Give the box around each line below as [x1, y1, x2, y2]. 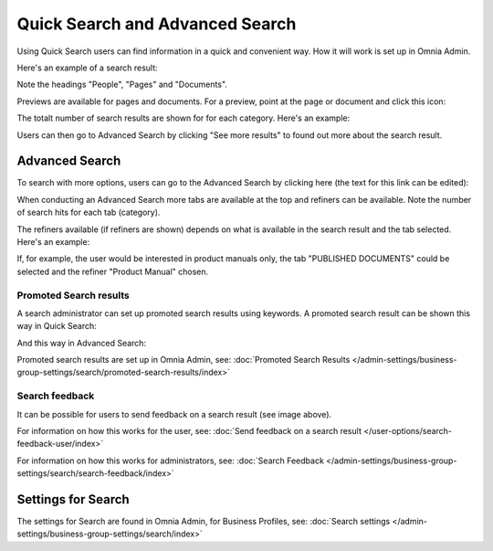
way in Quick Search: [16, 321, 98, 332]
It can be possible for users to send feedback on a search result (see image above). [16, 408, 332, 419]
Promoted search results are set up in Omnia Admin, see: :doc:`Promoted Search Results [16, 355, 351, 366]
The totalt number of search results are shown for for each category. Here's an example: [16, 112, 351, 123]
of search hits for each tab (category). [16, 207, 161, 218]
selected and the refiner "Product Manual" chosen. [16, 266, 209, 277]
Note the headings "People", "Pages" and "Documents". [16, 79, 228, 90]
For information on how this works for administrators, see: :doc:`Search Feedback [16, 455, 324, 466]
